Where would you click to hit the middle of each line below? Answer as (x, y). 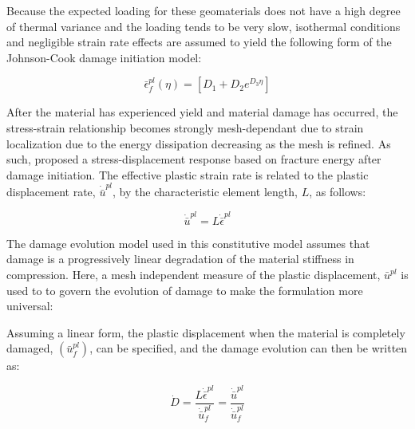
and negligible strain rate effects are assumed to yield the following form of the (199, 42)
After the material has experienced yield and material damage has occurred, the (202, 112)
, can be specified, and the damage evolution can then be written (249, 348)
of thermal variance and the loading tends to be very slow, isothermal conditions (204, 26)
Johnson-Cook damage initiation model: (104, 57)
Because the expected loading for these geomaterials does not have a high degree (204, 10)
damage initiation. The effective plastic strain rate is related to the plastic (188, 174)
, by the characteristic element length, (205, 192)
